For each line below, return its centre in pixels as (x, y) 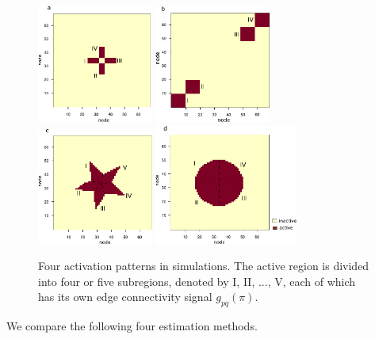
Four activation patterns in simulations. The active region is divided (204, 266)
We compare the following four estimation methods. (132, 326)
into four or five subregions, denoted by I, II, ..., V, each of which (197, 281)
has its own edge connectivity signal (125, 297)
